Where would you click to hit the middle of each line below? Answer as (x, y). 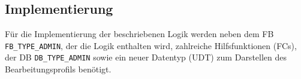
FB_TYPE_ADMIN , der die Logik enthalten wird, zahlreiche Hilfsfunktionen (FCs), (151, 45)
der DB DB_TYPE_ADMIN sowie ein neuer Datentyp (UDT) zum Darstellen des (146, 57)
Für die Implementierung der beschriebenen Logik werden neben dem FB (139, 34)
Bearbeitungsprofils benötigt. (58, 69)
